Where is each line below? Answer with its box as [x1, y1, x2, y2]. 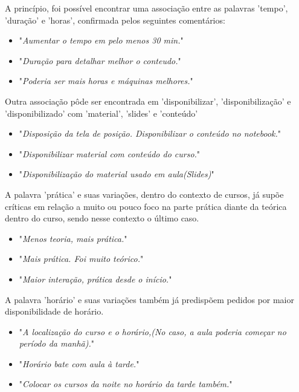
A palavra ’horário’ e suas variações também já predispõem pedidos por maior [5, 293, 294, 305]
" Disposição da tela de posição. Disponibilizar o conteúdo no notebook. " [19, 127, 281, 140]
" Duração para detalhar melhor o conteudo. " [19, 54, 181, 67]
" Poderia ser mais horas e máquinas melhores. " [19, 74, 193, 87]
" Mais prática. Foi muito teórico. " [19, 252, 144, 265]
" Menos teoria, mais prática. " [19, 232, 127, 244]
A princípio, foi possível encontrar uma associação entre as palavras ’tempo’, [5, 2, 288, 14]
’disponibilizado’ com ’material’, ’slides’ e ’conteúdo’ [5, 106, 198, 119]
